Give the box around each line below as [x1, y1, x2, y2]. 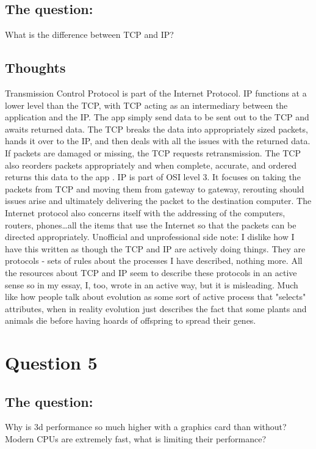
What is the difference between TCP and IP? [5, 28, 174, 41]
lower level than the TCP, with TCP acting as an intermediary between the [5, 98, 288, 111]
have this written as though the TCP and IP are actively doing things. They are [5, 242, 306, 255]
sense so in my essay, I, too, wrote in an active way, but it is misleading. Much [5, 278, 298, 291]
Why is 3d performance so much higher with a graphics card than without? [5, 420, 287, 433]
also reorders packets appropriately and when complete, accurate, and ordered [5, 158, 297, 171]
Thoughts [5, 58, 66, 77]
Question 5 [5, 350, 98, 375]
